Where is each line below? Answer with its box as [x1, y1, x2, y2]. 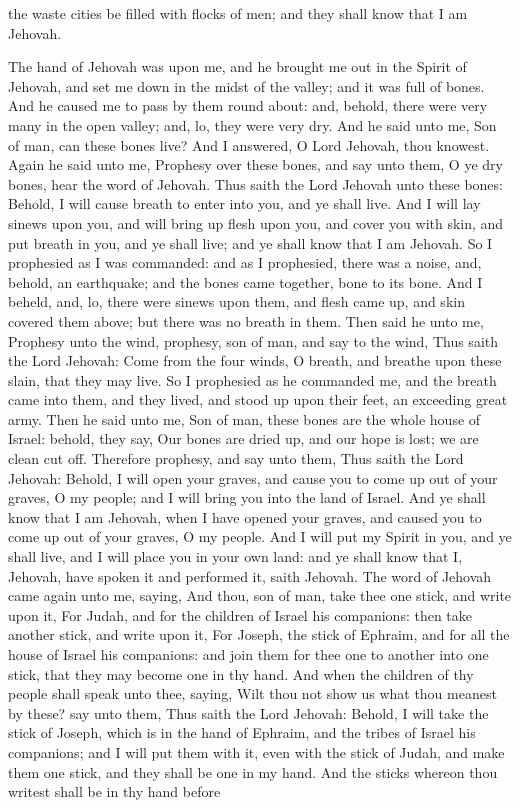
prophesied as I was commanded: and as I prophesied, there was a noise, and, [8, 252, 482, 273]
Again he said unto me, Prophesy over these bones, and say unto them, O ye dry [8, 154, 503, 175]
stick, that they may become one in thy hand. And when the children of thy [8, 663, 474, 684]
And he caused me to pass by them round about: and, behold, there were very [8, 95, 488, 116]
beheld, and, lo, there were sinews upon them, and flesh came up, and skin [8, 291, 465, 312]
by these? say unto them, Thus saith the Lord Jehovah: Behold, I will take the [8, 702, 489, 723]
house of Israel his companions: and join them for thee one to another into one [8, 644, 489, 664]
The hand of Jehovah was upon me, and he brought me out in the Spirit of [8, 56, 467, 77]
